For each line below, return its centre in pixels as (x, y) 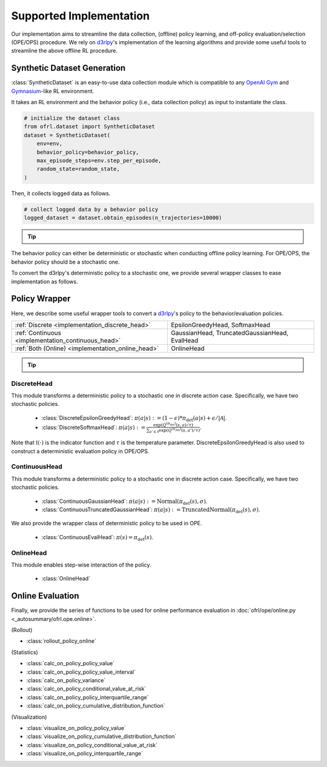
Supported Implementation (81, 16)
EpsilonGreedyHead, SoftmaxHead (220, 325)
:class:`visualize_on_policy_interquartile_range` (85, 754)
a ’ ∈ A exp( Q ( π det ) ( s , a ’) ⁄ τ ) (175, 430)
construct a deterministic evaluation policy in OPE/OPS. (80, 451)
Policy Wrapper (41, 299)
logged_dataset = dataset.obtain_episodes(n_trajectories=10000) (123, 218)
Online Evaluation (45, 596)
